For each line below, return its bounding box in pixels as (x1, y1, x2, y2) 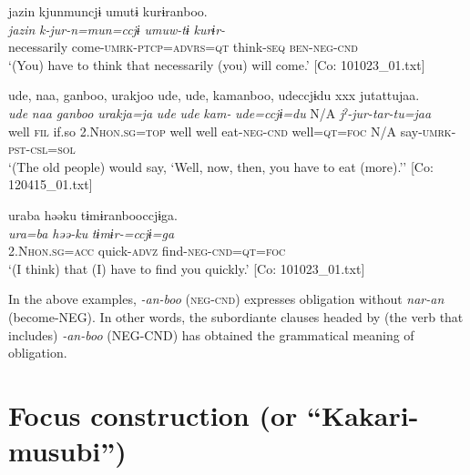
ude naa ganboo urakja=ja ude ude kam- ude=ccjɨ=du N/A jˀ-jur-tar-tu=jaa (8, 103, 432, 122)
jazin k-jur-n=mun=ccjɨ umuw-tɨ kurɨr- (8, 19, 226, 38)
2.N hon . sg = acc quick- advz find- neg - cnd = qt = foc (8, 241, 286, 260)
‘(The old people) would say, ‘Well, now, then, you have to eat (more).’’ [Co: (8, 157, 434, 176)
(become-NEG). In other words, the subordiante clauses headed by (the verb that (8, 307, 464, 326)
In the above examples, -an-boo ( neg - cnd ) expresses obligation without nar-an (8, 289, 444, 308)
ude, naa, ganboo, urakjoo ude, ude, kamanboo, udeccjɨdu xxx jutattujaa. (8, 86, 420, 105)
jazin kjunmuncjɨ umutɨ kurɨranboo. (8, 2, 208, 20)
